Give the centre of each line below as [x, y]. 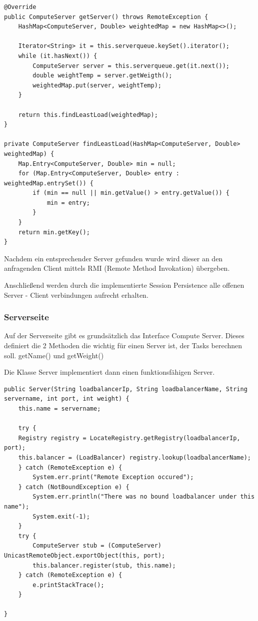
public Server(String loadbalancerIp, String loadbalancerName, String [126, 389]
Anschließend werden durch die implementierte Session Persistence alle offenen [124, 285]
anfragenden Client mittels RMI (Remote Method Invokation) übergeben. [117, 268]
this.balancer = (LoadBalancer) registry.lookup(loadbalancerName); [134, 457]
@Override [20, 7]
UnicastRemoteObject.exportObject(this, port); [85, 555]
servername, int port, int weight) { [67, 399]
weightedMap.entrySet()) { [49, 183]
